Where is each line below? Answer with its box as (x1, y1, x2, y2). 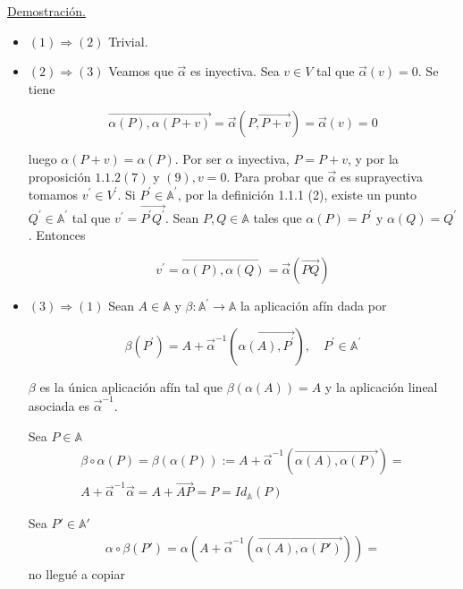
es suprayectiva (340, 166, 423, 185)
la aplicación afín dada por (240, 296, 387, 315)
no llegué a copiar (28, 565, 125, 584)
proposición (28, 166, 91, 185)
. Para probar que (226, 166, 324, 185)
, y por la (347, 149, 399, 168)
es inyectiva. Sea (190, 62, 280, 81)
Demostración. (7, 2, 86, 20)
